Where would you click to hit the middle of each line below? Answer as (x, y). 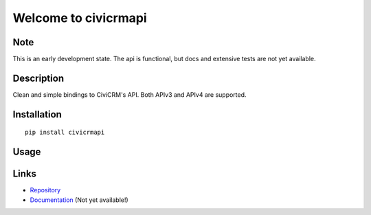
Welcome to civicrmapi (80, 18)
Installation (37, 114)
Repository (45, 190)
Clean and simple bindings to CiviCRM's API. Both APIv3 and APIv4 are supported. (130, 94)
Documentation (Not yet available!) (79, 200)
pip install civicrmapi (65, 133)
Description (38, 78)
